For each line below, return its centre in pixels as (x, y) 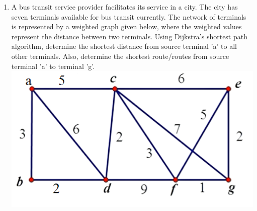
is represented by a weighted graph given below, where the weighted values (126, 26)
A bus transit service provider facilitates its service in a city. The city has (124, 7)
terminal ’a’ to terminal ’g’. (53, 66)
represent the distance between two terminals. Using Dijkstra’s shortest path (129, 36)
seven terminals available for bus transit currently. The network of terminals (129, 16)
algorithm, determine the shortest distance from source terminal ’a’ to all (124, 46)
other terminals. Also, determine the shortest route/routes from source (120, 56)
